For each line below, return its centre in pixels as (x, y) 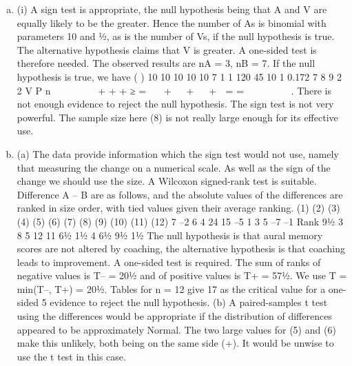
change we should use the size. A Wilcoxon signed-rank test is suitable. (167, 181)
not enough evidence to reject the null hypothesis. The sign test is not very (175, 104)
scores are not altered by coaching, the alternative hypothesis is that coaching (181, 248)
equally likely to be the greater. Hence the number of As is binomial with (172, 22)
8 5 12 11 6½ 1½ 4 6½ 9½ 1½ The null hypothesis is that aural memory (170, 235)
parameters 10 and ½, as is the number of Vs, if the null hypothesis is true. (176, 36)
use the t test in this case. (71, 356)
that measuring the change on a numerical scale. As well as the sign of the (174, 167)
